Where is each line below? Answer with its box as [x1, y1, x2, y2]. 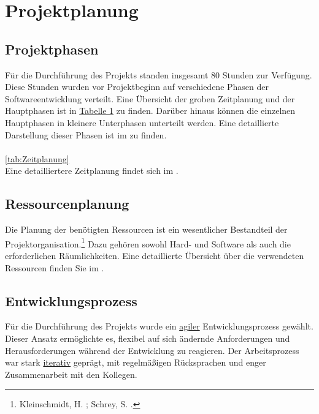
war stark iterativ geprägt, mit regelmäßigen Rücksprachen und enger [5, 356, 266, 369]
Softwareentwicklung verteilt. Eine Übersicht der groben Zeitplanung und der [5, 92, 295, 105]
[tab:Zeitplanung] [5, 152, 69, 165]
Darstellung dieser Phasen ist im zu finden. [5, 128, 167, 141]
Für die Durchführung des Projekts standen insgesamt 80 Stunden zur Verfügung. [5, 68, 312, 81]
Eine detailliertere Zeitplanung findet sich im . [5, 164, 179, 177]
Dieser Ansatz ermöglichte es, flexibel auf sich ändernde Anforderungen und [5, 331, 290, 344]
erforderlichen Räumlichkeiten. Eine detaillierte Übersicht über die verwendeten [5, 249, 304, 262]
